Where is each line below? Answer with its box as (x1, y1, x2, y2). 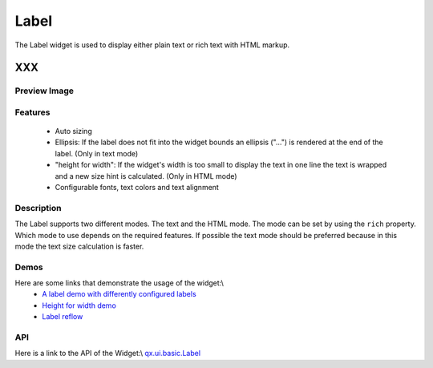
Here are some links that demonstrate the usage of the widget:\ (14, 278, 225, 288)
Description (14, 202, 62, 213)
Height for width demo (42, 301, 116, 310)
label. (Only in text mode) (55, 148, 139, 158)
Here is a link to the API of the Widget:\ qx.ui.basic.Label (14, 349, 200, 358)
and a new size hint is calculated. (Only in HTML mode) (55, 171, 237, 180)
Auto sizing (55, 127, 92, 136)
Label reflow (42, 312, 83, 321)
